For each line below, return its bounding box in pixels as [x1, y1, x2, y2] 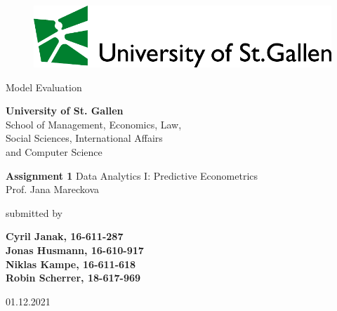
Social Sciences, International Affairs [6, 131, 163, 145]
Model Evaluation [6, 79, 82, 94]
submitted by [6, 205, 62, 220]
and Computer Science [6, 145, 103, 159]
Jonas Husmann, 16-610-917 [6, 243, 144, 258]
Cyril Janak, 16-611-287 [6, 229, 124, 244]
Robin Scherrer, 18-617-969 [6, 270, 141, 285]
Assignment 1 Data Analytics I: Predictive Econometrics [6, 168, 258, 183]
